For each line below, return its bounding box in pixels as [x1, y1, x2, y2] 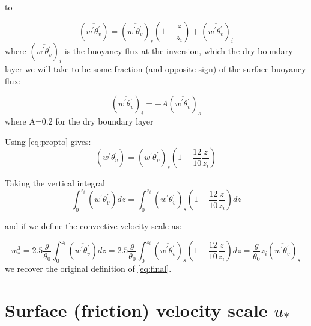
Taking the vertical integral [5, 177, 105, 189]
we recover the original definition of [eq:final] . [5, 262, 172, 274]
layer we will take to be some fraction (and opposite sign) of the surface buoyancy [5, 63, 306, 75]
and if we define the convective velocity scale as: [5, 220, 182, 232]
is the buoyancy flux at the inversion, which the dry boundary [64, 45, 293, 57]
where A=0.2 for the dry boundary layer [5, 115, 154, 128]
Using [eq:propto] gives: [5, 135, 91, 147]
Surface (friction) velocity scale [5, 297, 268, 322]
